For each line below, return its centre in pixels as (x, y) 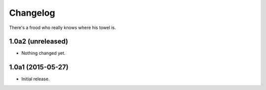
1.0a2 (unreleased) (39, 42)
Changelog (32, 13)
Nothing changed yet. (44, 53)
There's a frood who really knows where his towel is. (63, 28)
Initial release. (35, 79)
